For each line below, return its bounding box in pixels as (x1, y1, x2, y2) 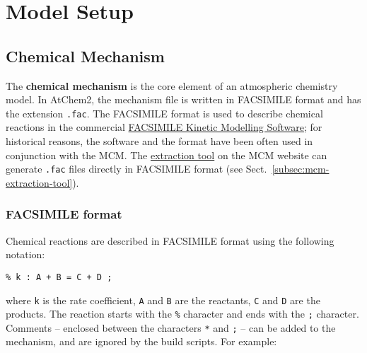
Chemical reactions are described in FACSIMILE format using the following (6, 233, 334, 248)
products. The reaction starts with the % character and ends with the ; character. (6, 306, 359, 321)
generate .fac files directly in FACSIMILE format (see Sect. (6, 161, 267, 176)
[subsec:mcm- (272, 161, 330, 176)
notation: (6, 247, 45, 262)
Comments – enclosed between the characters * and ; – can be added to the (6, 320, 336, 335)
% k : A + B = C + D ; (6, 272, 112, 282)
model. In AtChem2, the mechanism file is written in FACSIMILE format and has (6, 92, 361, 107)
